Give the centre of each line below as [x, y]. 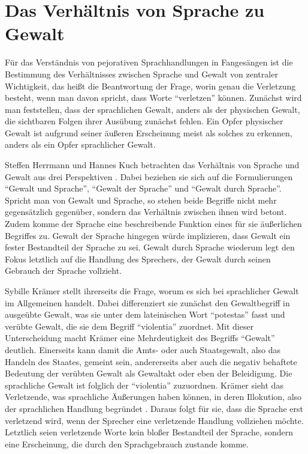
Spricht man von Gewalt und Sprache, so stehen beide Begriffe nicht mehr [141, 200]
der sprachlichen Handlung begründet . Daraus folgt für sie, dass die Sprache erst [154, 408]
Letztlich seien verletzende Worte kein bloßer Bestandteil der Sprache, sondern [149, 432]
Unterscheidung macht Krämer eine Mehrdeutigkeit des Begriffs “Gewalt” [140, 338]
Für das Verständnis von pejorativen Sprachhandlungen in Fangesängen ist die [149, 62]
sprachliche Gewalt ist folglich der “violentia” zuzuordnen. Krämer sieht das [144, 385]
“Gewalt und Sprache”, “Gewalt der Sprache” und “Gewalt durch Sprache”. [143, 188]
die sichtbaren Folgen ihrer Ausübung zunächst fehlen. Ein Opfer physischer [144, 121]
